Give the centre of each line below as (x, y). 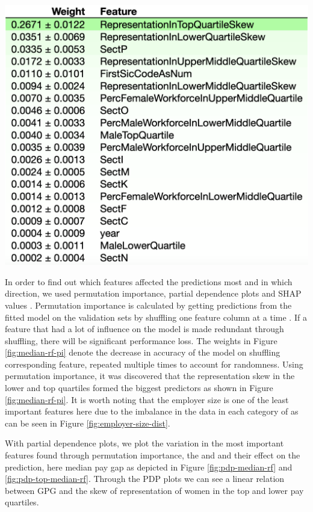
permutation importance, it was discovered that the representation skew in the (150, 376)
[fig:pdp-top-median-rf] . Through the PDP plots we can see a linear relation (145, 479)
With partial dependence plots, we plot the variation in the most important (144, 443)
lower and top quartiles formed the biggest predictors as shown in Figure (139, 388)
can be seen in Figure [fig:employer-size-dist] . (88, 423)
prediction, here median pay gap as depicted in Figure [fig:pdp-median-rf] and (149, 467)
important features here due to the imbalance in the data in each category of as (152, 411)
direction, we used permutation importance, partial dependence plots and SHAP (153, 293)
